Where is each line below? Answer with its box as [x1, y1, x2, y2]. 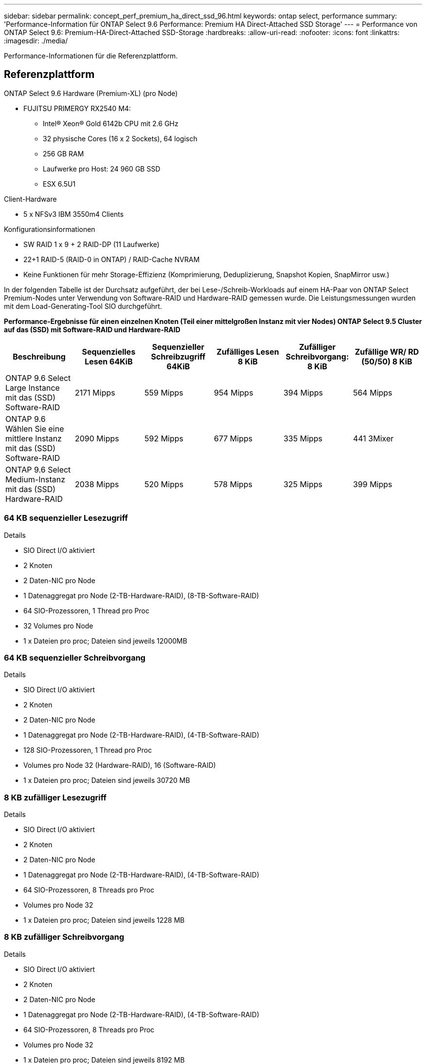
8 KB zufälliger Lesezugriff [4, 792, 107, 802]
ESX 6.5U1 [43, 179, 76, 188]
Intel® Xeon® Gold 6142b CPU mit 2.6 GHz [43, 119, 178, 128]
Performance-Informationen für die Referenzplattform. [4, 52, 178, 60]
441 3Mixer [353, 433, 394, 443]
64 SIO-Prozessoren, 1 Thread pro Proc [23, 606, 149, 615]
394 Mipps [283, 387, 323, 398]
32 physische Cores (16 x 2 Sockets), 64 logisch [43, 134, 197, 143]
